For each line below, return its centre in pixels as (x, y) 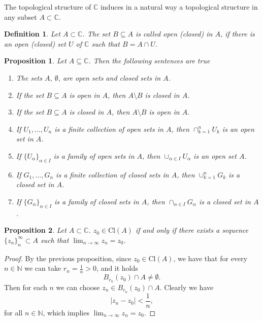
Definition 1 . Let (32, 34)
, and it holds (117, 268)
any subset (21, 16)
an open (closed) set (35, 43)
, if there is (237, 34)
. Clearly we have (187, 287)
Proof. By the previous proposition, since (68, 258)
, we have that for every (210, 258)
